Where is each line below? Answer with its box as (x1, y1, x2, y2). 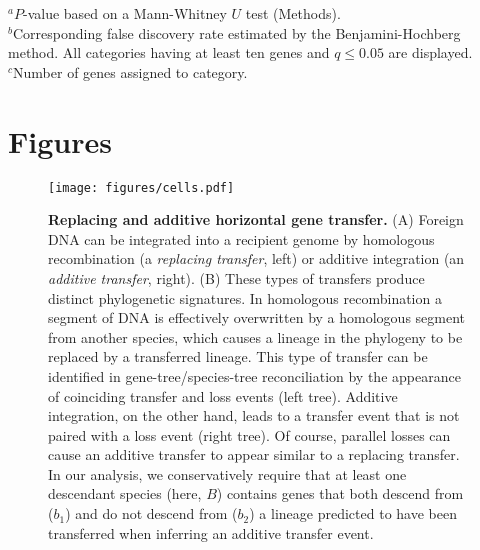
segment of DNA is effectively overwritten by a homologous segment (48, 307, 466, 328)
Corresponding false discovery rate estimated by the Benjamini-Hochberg (12, 22, 461, 43)
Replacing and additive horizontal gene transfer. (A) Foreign (48, 209, 464, 230)
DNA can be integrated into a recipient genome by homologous (48, 228, 435, 249)
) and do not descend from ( (65, 503, 238, 524)
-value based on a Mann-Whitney (22, 3, 227, 23)
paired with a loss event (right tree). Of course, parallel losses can (48, 424, 451, 445)
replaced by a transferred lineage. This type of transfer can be (48, 346, 428, 367)
